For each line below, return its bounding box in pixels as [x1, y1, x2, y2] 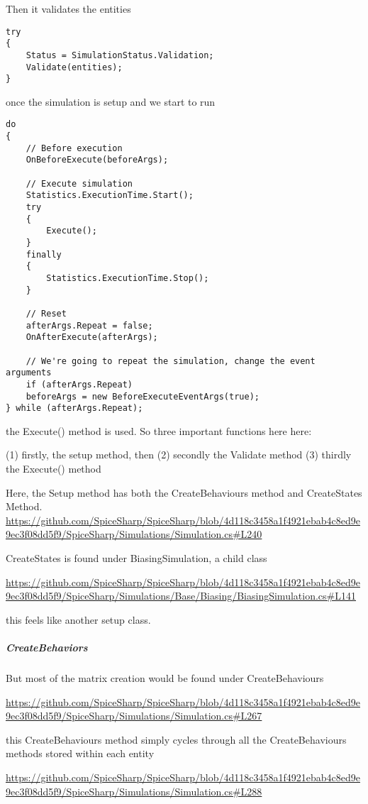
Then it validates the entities [6, 1, 131, 16]
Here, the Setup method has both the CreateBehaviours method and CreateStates [6, 485, 362, 500]
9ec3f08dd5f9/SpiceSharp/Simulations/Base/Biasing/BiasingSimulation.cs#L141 [6, 588, 356, 603]
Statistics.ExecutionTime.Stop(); [46, 273, 209, 283]
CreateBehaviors [6, 640, 88, 654]
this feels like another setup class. [6, 612, 151, 627]
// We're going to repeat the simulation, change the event [26, 356, 316, 366]
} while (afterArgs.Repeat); [6, 403, 143, 414]
